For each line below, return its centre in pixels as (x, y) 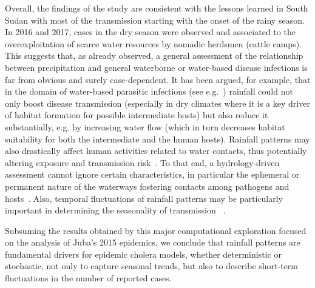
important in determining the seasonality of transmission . (115, 210)
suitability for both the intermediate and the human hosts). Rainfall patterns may (157, 139)
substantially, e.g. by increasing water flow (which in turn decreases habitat (145, 126)
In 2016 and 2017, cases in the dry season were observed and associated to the (150, 32)
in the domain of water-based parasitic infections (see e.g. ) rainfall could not (149, 91)
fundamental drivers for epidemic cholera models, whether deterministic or (143, 254)
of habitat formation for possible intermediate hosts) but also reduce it (137, 115)
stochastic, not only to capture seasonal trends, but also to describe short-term (152, 266)
